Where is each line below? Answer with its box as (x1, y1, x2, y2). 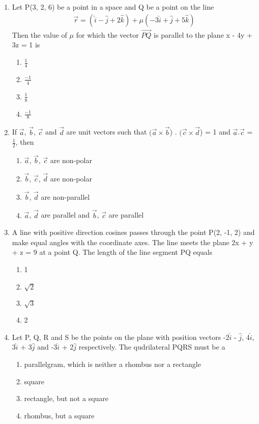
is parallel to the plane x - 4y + (154, 29, 252, 40)
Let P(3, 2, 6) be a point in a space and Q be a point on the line (12, 2, 214, 12)
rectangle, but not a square (24, 393, 109, 404)
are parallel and (41, 209, 90, 220)
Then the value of (12, 29, 67, 40)
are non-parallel (41, 191, 90, 202)
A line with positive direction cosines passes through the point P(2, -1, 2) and (12, 227, 255, 237)
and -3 (37, 341, 57, 352)
